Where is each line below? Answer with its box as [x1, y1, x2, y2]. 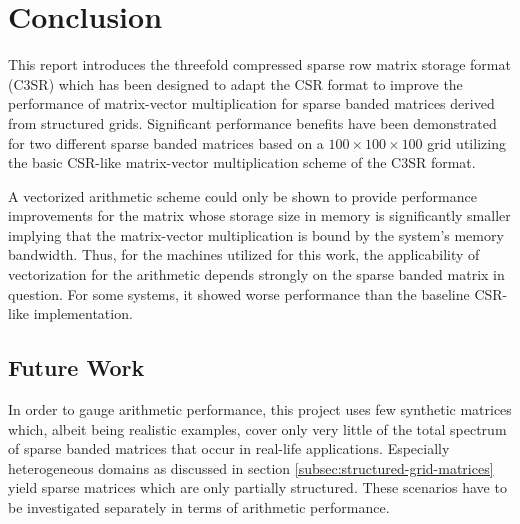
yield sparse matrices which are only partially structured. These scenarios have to [8, 477, 507, 498]
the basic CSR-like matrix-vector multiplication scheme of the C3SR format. [8, 152, 476, 173]
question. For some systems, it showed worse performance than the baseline [8, 283, 470, 304]
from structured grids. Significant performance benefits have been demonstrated [8, 112, 497, 133]
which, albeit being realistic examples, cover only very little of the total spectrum [8, 418, 507, 439]
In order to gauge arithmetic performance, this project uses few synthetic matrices [8, 399, 512, 420]
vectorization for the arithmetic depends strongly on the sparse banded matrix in [8, 264, 505, 285]
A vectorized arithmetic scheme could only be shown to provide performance [8, 185, 477, 206]
